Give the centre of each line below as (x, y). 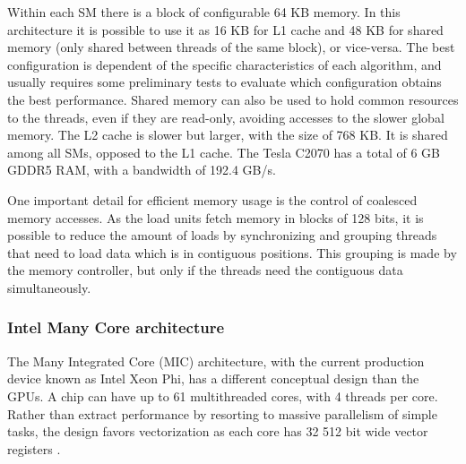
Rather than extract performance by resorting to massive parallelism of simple (222, 413)
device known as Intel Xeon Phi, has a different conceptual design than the (213, 378)
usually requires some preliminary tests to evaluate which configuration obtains (224, 82)
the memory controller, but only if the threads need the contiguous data (205, 270)
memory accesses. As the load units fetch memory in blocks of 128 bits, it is (216, 217)
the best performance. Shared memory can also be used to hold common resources (233, 99)
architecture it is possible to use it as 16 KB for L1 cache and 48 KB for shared (225, 29)
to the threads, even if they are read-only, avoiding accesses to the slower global (226, 117)
